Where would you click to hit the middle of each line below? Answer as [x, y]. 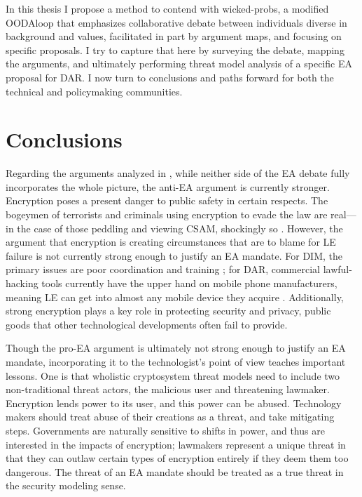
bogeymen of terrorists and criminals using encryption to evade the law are [167, 214]
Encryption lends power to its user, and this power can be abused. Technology [174, 403]
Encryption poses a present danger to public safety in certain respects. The [167, 200]
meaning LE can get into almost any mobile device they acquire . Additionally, [175, 297]
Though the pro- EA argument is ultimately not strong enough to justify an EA [176, 348]
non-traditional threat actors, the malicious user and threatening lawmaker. [168, 389]
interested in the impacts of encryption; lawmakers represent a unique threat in [176, 444]
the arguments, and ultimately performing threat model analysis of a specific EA [179, 64]
